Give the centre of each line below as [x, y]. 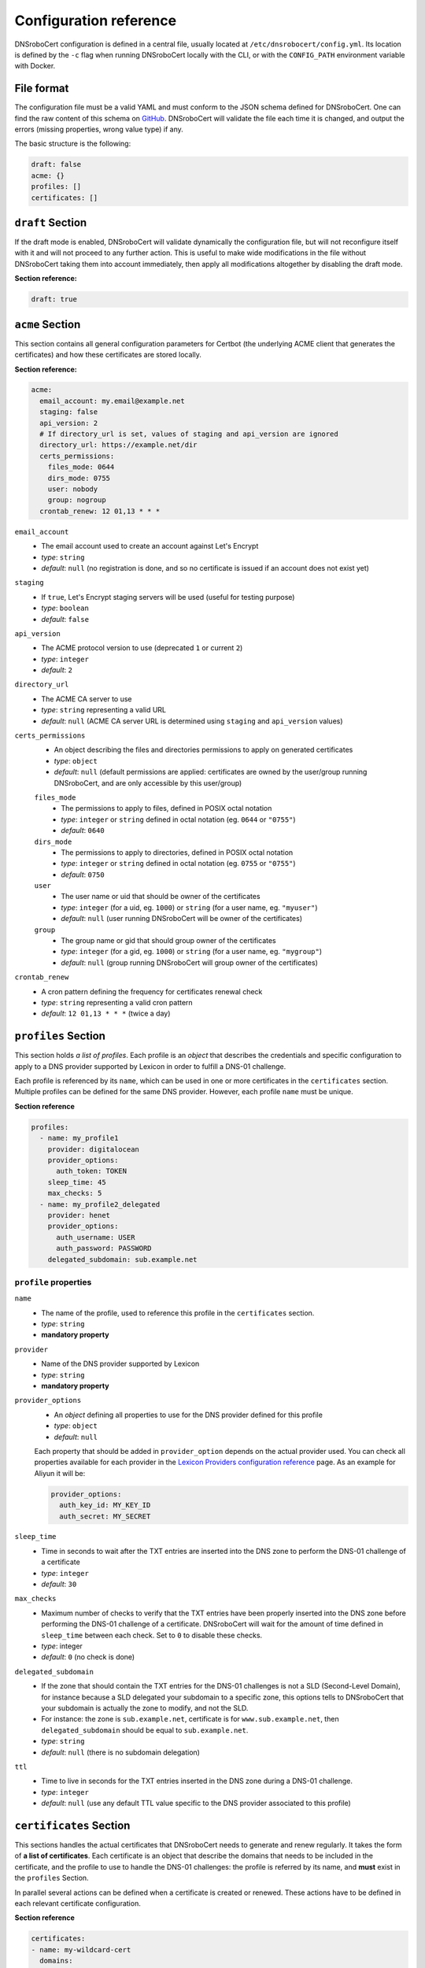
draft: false [56, 165]
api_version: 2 [69, 423]
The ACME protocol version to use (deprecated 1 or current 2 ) [142, 648]
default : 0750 [83, 875]
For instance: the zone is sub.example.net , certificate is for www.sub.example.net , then [190, 1719]
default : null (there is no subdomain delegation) [121, 1752]
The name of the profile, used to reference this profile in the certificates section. [178, 1313]
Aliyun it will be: [60, 1473]
